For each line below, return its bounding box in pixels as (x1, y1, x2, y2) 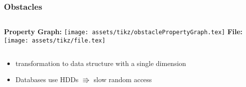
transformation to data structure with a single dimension (15, 58, 186, 68)
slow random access (93, 74, 152, 85)
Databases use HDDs (15, 74, 79, 85)
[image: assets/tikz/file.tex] (4, 37, 106, 44)
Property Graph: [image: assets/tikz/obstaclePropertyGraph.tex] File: (4, 26, 243, 37)
